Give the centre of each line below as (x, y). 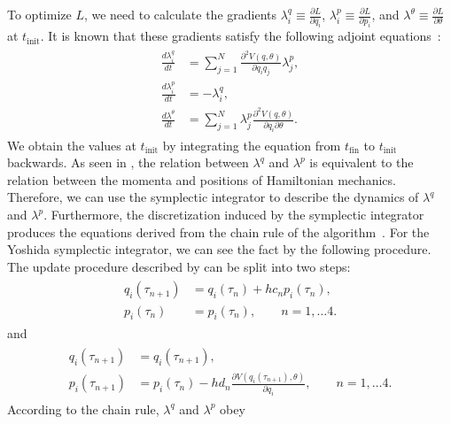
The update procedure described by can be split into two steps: (179, 266)
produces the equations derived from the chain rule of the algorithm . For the (218, 231)
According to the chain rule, (83, 409)
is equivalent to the (362, 162)
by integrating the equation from (252, 145)
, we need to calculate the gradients (180, 14)
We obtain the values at (72, 145)
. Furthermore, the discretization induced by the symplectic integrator (234, 215)
